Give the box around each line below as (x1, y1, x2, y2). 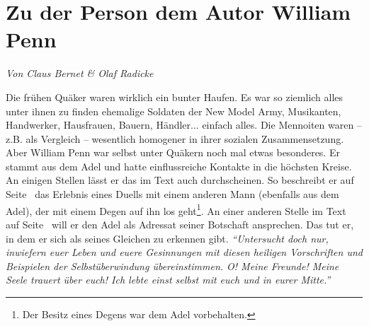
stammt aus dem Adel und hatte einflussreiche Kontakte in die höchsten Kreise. (6, 158, 352, 173)
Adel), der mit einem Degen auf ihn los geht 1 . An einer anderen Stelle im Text (6, 201, 346, 218)
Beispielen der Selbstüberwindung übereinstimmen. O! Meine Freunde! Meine (6, 258, 339, 273)
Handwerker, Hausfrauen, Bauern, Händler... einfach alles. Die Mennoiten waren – (6, 117, 362, 132)
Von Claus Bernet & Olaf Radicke (6, 66, 154, 81)
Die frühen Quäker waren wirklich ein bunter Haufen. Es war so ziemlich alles (6, 89, 344, 104)
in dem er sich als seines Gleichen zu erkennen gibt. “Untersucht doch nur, (6, 231, 329, 245)
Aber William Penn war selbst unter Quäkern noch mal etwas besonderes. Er (6, 145, 340, 160)
